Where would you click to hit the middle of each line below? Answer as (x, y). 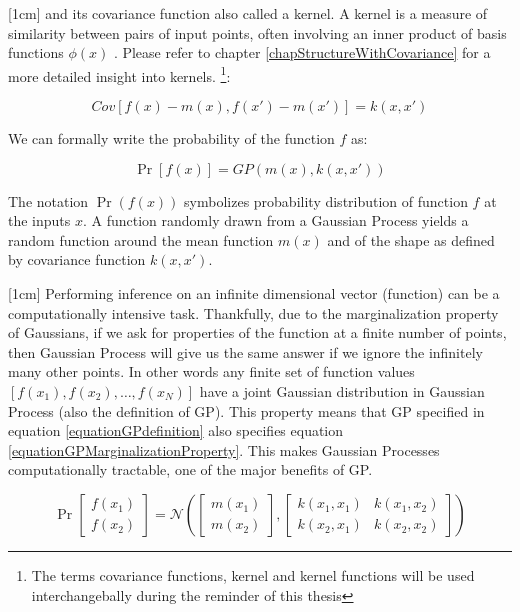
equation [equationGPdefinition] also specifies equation (176, 430)
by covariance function (77, 259)
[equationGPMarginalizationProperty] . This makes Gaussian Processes (224, 449)
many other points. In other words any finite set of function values (211, 371)
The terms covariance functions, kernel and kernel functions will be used (253, 574)
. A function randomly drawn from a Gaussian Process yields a (276, 220)
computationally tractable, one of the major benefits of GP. (190, 469)
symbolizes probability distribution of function (326, 200)
